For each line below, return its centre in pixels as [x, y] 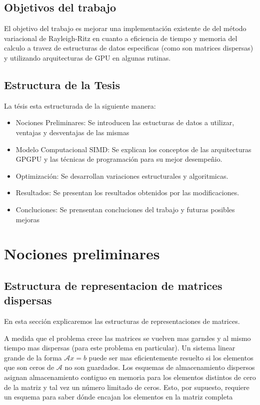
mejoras [27, 219]
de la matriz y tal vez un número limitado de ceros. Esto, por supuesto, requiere [127, 387]
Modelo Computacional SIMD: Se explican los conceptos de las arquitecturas [133, 149]
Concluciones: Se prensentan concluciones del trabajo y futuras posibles [125, 209]
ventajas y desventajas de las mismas [72, 132]
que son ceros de [29, 367]
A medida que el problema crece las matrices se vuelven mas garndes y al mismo [127, 338]
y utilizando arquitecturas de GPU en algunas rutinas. [87, 57]
